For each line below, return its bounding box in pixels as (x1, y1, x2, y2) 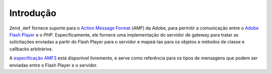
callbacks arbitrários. (9, 45, 53, 52)
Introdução (9, 7, 56, 18)
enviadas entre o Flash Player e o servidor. (9, 62, 98, 68)
